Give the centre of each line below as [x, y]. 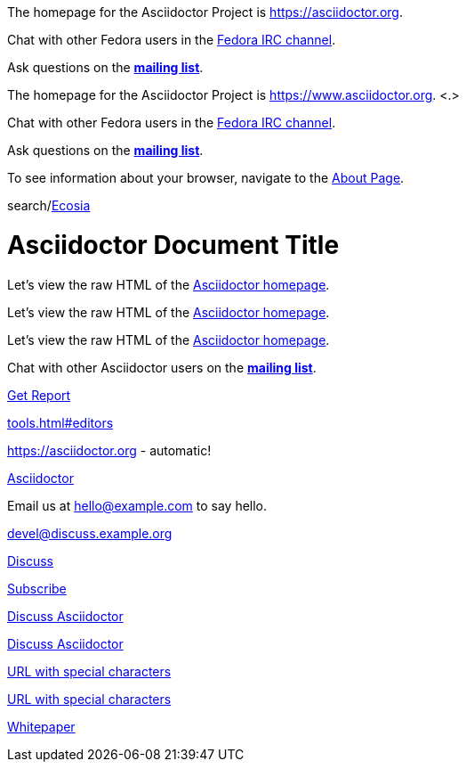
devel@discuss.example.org [90, 533]
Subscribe [37, 588]
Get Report [39, 395]
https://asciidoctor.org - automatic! [109, 450]
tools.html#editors [60, 422]
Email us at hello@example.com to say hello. [137, 505]
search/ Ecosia [49, 205]
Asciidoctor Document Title [173, 245]
